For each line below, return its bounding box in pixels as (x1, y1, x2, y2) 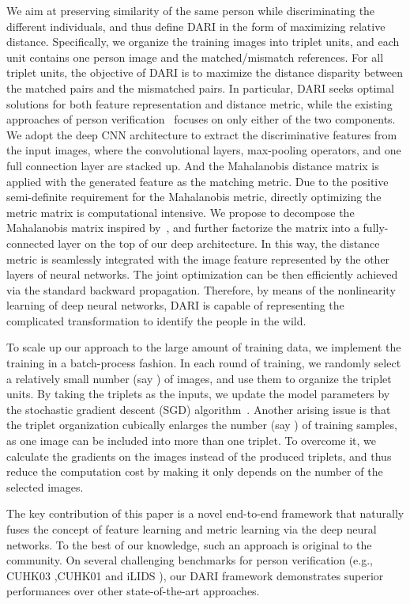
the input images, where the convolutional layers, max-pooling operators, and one (6, 142, 401, 158)
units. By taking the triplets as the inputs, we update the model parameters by (6, 386, 390, 402)
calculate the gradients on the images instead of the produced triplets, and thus (6, 447, 392, 464)
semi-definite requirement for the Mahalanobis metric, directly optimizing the (6, 188, 382, 205)
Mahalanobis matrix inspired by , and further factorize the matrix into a (6, 219, 359, 236)
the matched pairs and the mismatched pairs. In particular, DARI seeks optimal (6, 79, 394, 96)
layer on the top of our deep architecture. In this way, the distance (58, 234, 380, 251)
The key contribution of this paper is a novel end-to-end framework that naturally (6, 505, 404, 522)
